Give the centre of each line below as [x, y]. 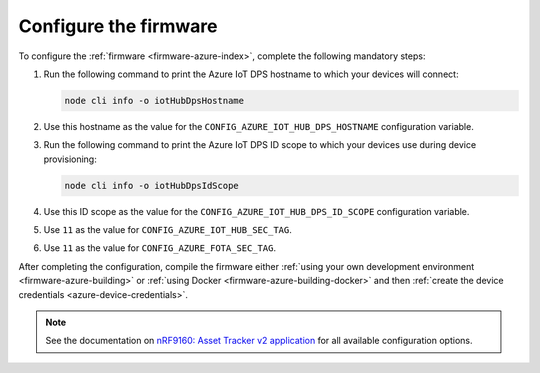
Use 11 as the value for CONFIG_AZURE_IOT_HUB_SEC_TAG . [167, 230]
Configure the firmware [118, 26]
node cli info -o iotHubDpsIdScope [151, 185]
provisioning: [70, 159]
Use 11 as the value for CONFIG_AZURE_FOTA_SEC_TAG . [160, 248]
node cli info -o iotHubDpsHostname [154, 100]
